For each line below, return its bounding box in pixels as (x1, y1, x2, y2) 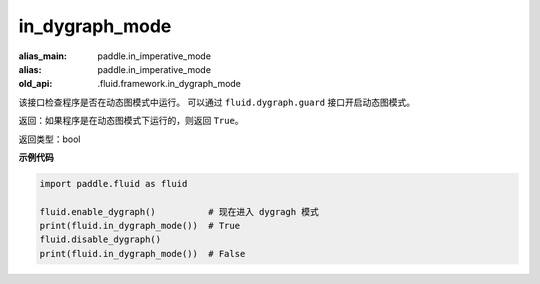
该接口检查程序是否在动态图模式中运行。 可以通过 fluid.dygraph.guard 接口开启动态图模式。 (18, 96, 415, 108)
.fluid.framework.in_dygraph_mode (97, 78, 242, 90)
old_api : (18, 78, 53, 90)
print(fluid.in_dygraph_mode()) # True (39, 220, 240, 232)
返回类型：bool (18, 133, 81, 145)
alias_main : (18, 50, 67, 62)
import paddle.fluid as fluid (39, 178, 188, 189)
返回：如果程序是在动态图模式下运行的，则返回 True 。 (18, 115, 244, 127)
